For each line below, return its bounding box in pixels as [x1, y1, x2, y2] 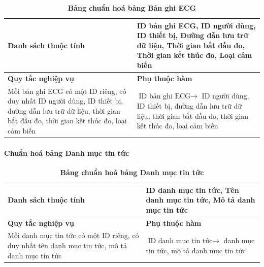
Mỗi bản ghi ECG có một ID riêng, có [8, 85, 126, 96]
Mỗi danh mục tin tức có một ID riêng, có [8, 230, 139, 241]
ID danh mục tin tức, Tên [146, 184, 239, 195]
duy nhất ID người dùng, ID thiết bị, [8, 95, 123, 106]
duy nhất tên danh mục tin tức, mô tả [8, 240, 127, 250]
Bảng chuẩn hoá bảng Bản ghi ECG [68, 3, 196, 13]
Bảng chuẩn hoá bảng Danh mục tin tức [60, 166, 204, 177]
